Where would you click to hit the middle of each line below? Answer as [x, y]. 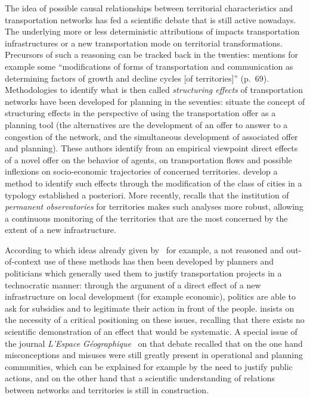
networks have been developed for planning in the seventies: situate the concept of [155, 101]
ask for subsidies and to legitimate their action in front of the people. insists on [150, 308]
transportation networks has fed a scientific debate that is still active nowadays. [151, 19]
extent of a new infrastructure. [61, 230]
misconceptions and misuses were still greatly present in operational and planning [154, 355]
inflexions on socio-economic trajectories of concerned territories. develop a [141, 171]
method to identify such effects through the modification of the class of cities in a [154, 183]
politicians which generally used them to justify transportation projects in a [143, 273]
